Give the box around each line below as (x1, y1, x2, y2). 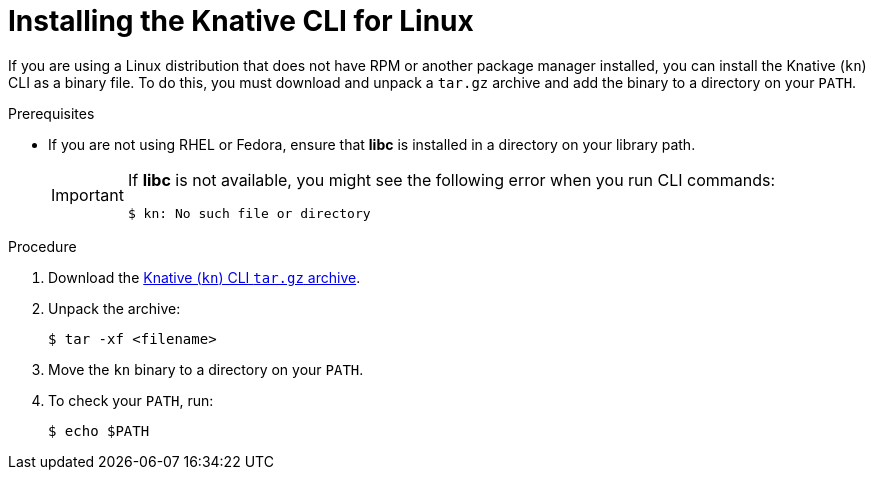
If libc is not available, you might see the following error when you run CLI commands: (127, 169, 776, 190)
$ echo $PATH (48, 422, 150, 439)
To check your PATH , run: (48, 391, 214, 409)
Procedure (8, 237, 77, 255)
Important (51, 185, 124, 206)
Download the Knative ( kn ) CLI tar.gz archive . (48, 268, 361, 286)
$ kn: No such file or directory (127, 205, 371, 221)
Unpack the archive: (48, 299, 181, 317)
